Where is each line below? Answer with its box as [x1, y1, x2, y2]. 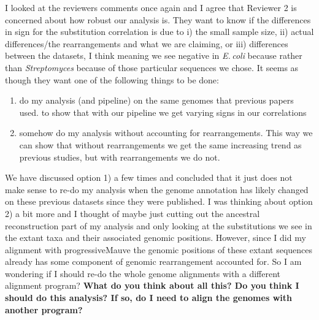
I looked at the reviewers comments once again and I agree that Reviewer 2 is [5, 1, 297, 13]
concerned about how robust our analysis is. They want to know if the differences [5, 13, 311, 26]
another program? [5, 303, 83, 316]
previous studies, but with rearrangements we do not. [19, 150, 220, 163]
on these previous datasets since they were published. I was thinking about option [5, 195, 313, 208]
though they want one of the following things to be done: [5, 73, 219, 86]
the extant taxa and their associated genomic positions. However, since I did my [5, 231, 306, 244]
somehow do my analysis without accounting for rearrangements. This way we [19, 126, 313, 139]
